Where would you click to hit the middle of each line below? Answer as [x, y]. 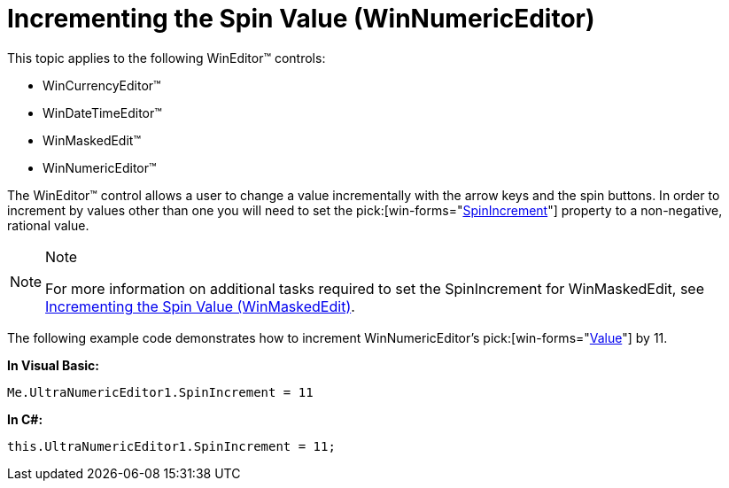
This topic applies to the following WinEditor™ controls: [167, 58]
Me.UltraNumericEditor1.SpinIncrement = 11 [160, 392]
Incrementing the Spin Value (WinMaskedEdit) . [200, 306]
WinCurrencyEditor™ [102, 85]
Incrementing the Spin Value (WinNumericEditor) [301, 19]
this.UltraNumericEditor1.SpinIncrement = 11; [171, 446]
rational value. [48, 225]
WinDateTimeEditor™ [102, 112]
